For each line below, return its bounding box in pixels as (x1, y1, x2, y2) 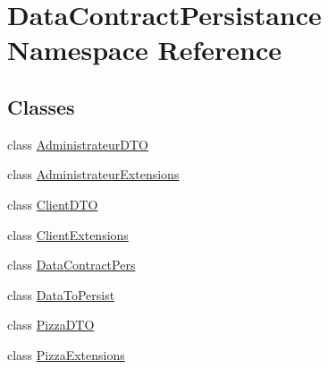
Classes (7, 92, 75, 120)
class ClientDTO (7, 194, 98, 213)
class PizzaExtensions (7, 345, 125, 364)
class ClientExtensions (7, 225, 129, 244)
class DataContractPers (7, 255, 136, 274)
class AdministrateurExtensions (7, 165, 180, 184)
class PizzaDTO (7, 315, 95, 334)
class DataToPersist (7, 285, 115, 304)
